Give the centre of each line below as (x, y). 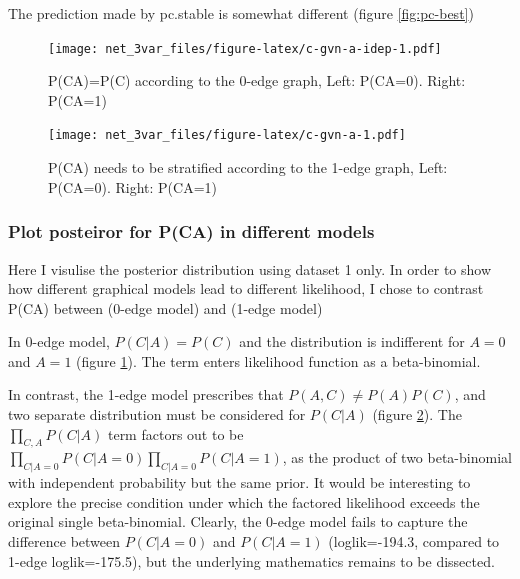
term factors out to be (175, 433)
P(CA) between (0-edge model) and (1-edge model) (165, 307)
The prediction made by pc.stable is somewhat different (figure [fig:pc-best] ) (241, 13)
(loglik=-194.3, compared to (414, 541)
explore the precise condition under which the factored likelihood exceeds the (244, 501)
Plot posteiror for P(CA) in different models (191, 231)
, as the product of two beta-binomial (397, 457)
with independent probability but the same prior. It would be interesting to (239, 482)
